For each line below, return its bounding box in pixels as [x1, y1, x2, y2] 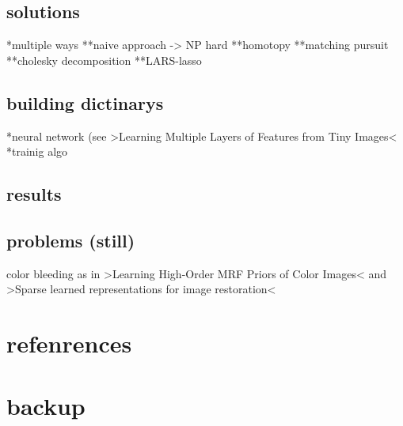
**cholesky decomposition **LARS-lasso [6, 51, 202, 68]
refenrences [6, 327, 132, 360]
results [6, 182, 62, 206]
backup [6, 389, 86, 421]
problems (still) [6, 228, 135, 252]
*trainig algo [6, 143, 68, 160]
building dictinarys [6, 90, 164, 115]
